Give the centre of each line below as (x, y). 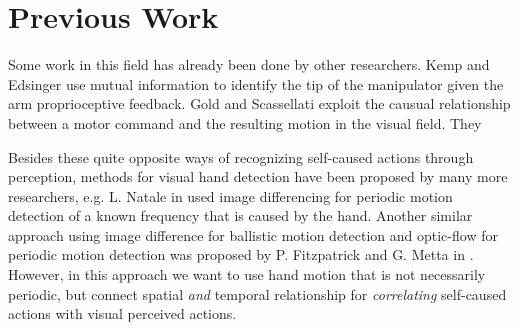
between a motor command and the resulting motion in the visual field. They (245, 122)
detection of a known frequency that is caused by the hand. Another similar (240, 215)
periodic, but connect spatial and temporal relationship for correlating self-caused (257, 293)
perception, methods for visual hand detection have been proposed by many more (258, 176)
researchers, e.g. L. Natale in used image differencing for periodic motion (230, 195)
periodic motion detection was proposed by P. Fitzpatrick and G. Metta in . (241, 254)
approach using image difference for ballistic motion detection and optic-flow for (253, 234)
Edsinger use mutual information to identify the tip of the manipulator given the (256, 83)
